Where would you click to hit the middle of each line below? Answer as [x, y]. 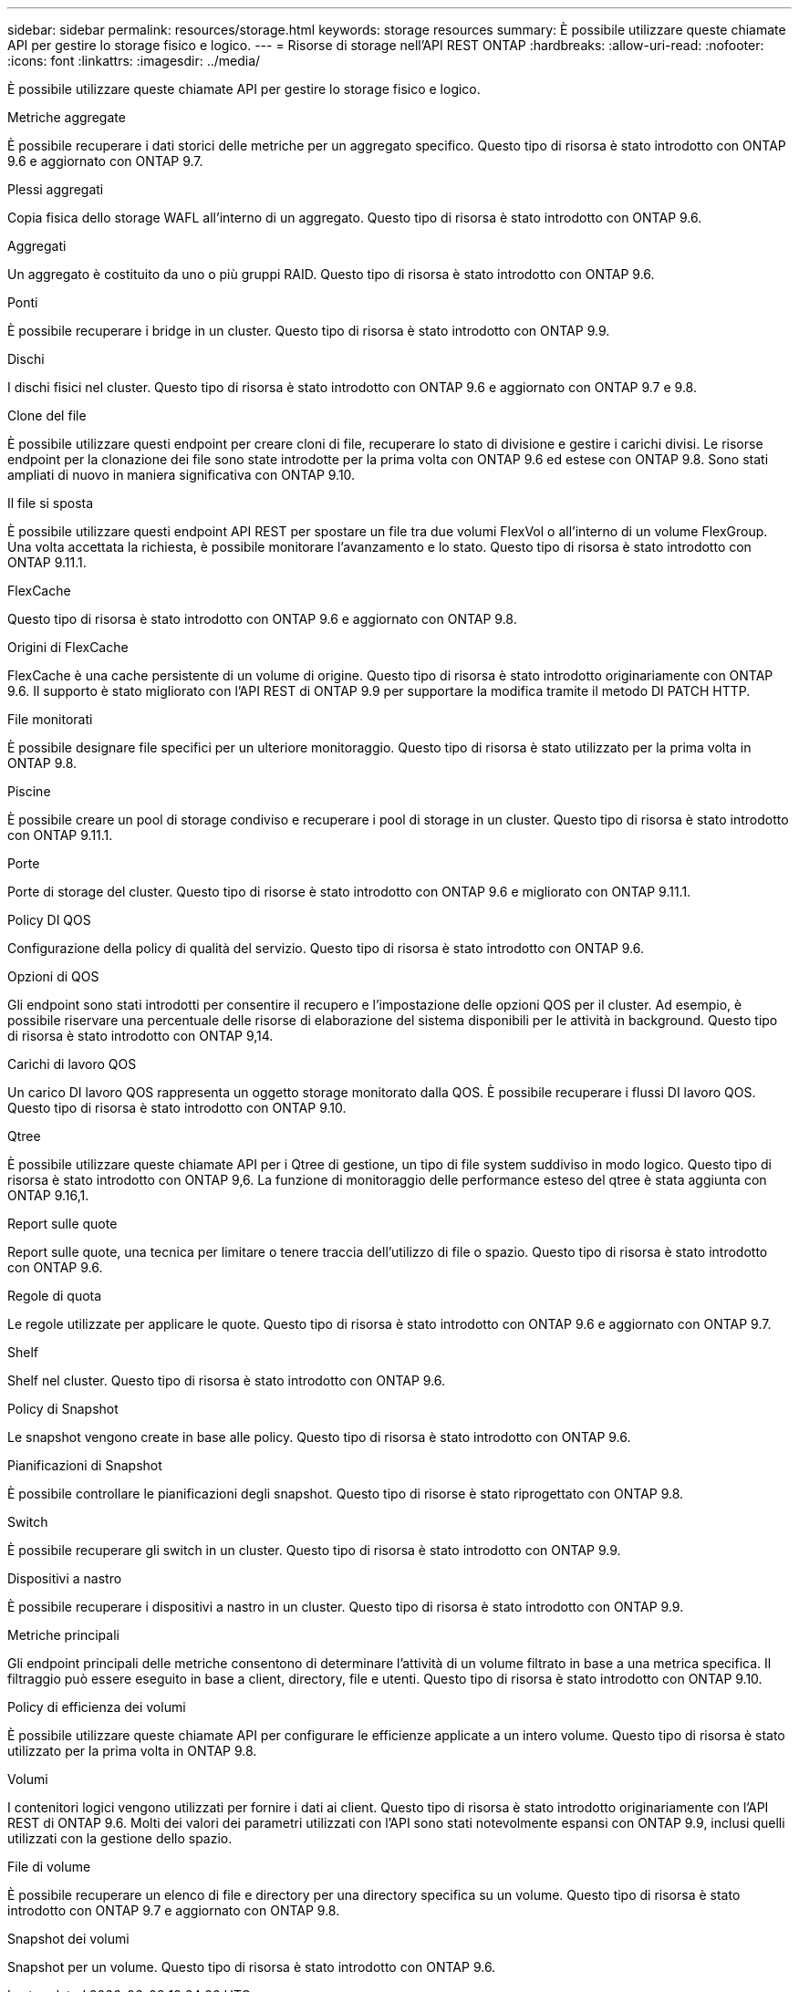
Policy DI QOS [49, 920]
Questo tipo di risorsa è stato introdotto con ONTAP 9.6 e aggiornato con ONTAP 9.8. [262, 619]
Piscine [29, 791]
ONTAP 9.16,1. [48, 1195]
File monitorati [50, 719]
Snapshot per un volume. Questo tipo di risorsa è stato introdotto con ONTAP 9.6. [252, 1967]
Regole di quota [55, 1296]
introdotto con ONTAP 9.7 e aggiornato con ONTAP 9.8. [174, 1910]
